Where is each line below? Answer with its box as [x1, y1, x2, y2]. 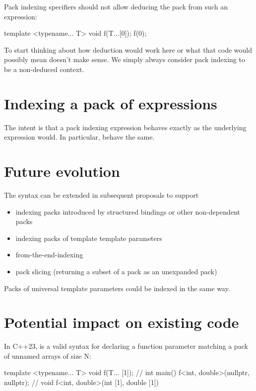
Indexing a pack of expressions [4, 93, 217, 113]
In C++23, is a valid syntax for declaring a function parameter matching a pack [4, 341, 248, 351]
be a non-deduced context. [4, 64, 84, 74]
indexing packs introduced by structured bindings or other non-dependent [15, 206, 240, 217]
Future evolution [4, 161, 120, 181]
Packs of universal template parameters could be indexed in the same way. [4, 283, 230, 293]
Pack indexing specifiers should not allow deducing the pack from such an [4, 1, 228, 11]
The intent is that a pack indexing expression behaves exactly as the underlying [4, 122, 247, 132]
